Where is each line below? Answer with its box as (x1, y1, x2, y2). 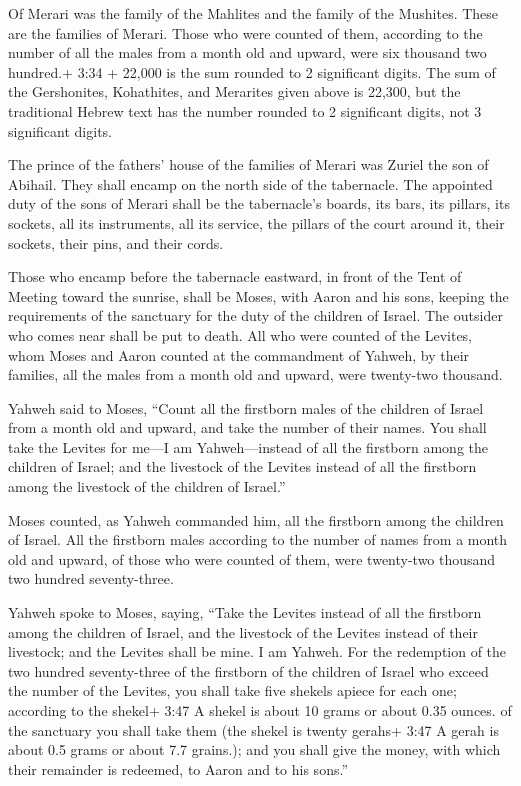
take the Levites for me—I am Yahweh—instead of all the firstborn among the (8, 436, 489, 457)
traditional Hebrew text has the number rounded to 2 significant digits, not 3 (8, 100, 482, 121)
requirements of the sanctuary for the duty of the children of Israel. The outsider (8, 305, 503, 326)
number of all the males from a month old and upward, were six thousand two (8, 42, 487, 63)
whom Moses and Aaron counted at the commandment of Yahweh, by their (8, 344, 470, 365)
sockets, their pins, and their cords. (8, 232, 224, 253)
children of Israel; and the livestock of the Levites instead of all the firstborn (8, 456, 477, 477)
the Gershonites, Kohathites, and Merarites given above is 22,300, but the (8, 81, 461, 102)
